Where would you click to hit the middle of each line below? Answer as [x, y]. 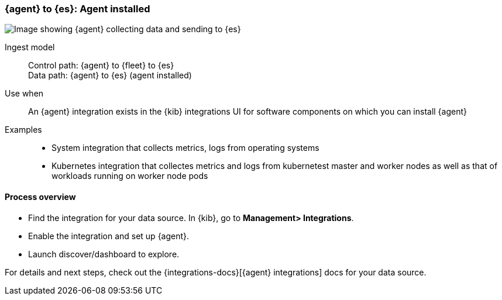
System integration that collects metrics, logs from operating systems [185, 148]
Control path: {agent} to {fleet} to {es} [101, 65]
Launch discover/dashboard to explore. [104, 254]
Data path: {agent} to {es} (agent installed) [110, 75]
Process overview [40, 196]
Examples [23, 130]
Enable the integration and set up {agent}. [109, 236]
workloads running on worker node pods [130, 176]
